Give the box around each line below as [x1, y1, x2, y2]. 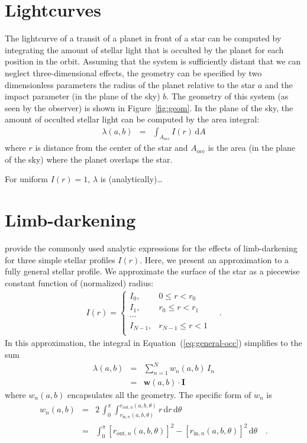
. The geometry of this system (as [166, 90, 289, 102]
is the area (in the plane [208, 141, 295, 154]
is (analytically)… [100, 173, 163, 185]
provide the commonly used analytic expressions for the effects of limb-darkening [5, 242, 298, 254]
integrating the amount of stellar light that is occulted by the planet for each [5, 43, 284, 56]
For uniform [5, 173, 49, 185]
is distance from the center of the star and [35, 141, 188, 154]
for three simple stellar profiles [5, 253, 115, 266]
